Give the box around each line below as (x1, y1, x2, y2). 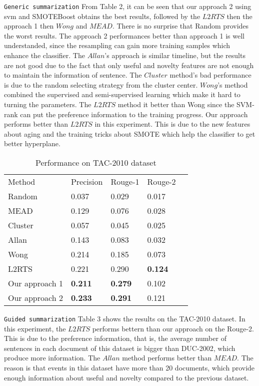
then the (226, 11, 252, 21)
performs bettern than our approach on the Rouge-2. (92, 323, 254, 333)
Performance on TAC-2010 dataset (35, 156, 156, 168)
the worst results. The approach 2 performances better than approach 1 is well (4, 30, 244, 41)
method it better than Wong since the (117, 99, 234, 109)
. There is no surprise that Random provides (112, 21, 249, 31)
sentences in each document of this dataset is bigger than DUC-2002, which (4, 342, 235, 353)
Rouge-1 (110, 175, 139, 187)
